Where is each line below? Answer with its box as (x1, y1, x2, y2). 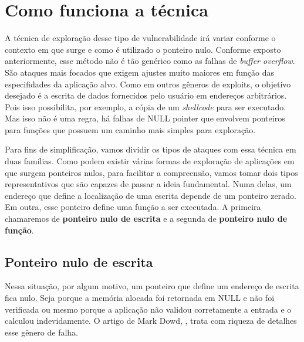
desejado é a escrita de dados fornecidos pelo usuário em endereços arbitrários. (5, 89, 287, 101)
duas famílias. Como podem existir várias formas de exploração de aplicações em (5, 155, 295, 167)
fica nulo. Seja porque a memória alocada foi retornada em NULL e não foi (5, 292, 275, 304)
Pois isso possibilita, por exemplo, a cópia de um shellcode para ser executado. (5, 100, 286, 113)
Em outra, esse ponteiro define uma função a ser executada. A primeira (5, 201, 261, 213)
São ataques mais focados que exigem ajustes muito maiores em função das (5, 66, 275, 78)
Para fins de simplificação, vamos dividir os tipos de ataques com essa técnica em (5, 143, 296, 155)
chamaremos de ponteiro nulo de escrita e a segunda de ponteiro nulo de (5, 212, 288, 225)
